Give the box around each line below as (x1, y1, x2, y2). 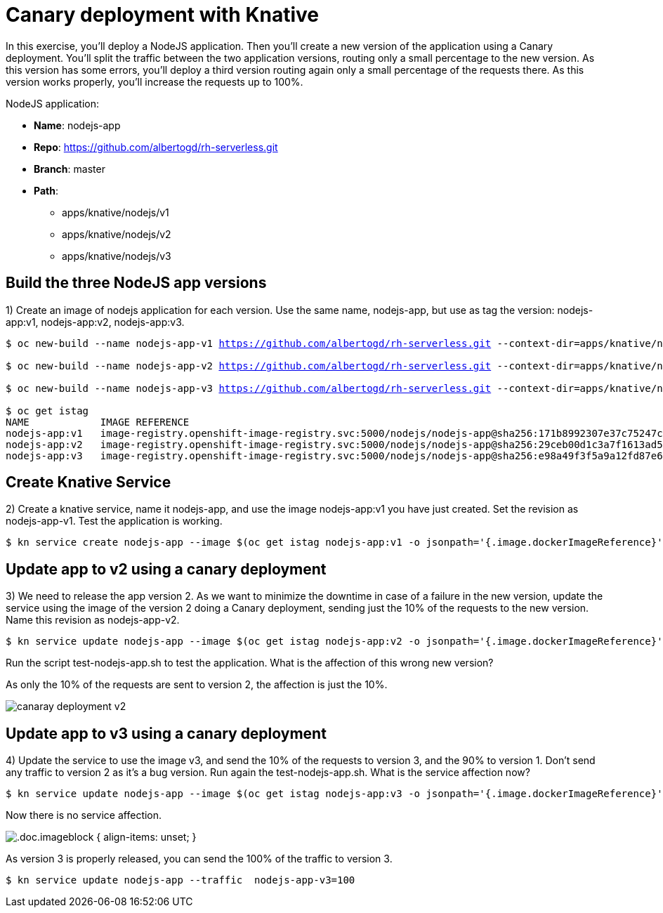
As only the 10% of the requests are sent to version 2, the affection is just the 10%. (6, 678, 388, 691)
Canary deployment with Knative (6, 3, 320, 27)
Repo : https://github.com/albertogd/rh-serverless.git (34, 140, 278, 153)
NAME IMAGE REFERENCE (6, 416, 190, 428)
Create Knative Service (6, 473, 171, 492)
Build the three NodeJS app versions (6, 274, 267, 292)
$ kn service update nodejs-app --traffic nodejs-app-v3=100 (6, 874, 355, 886)
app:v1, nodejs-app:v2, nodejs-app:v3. (6, 315, 185, 328)
